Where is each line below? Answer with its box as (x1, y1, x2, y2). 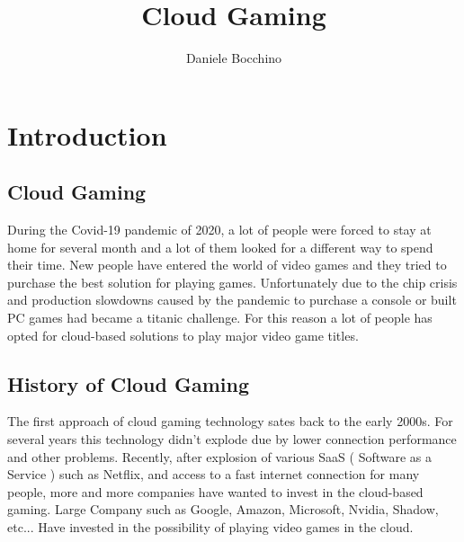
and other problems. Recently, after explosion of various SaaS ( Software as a (7, 447, 433, 466)
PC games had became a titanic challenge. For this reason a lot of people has (7, 308, 433, 327)
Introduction (7, 116, 167, 153)
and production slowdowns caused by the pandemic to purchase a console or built (7, 290, 457, 309)
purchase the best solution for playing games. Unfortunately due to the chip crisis (7, 272, 458, 291)
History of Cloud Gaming (7, 369, 249, 397)
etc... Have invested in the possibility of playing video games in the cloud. (7, 518, 414, 537)
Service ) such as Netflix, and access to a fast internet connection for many (7, 465, 420, 484)
